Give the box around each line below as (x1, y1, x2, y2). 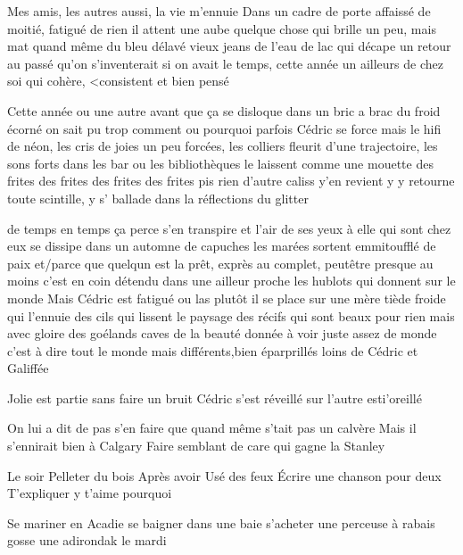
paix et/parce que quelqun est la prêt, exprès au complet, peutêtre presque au (7, 253, 434, 272)
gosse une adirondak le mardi (7, 531, 167, 550)
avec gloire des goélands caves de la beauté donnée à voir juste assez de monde (7, 324, 437, 343)
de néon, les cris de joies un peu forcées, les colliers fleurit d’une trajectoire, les (7, 137, 438, 155)
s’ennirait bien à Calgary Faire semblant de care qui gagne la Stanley (7, 436, 385, 455)
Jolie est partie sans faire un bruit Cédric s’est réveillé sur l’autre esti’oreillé (7, 388, 422, 407)
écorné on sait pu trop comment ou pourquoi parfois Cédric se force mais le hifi (7, 119, 442, 137)
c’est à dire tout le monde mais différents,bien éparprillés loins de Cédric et (7, 341, 418, 360)
